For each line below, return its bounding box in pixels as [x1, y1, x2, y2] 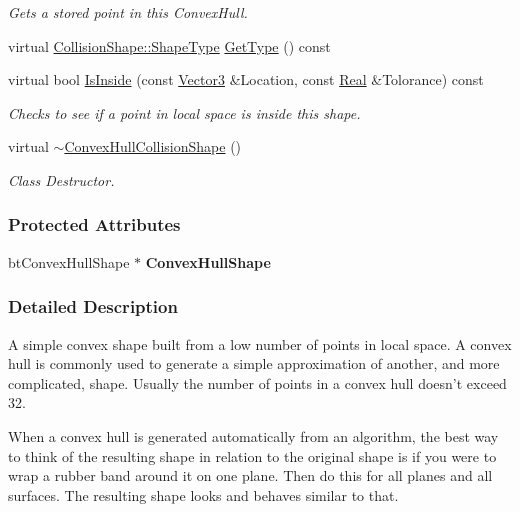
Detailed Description [8, 294, 178, 319]
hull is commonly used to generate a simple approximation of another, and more [8, 353, 500, 374]
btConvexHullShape [8, 251, 130, 272]
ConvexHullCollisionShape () [64, 136, 242, 157]
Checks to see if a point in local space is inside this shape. [8, 102, 361, 123]
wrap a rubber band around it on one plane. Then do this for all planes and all [8, 465, 493, 486]
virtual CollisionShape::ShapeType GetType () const [8, 35, 331, 56]
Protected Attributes [8, 212, 181, 237]
